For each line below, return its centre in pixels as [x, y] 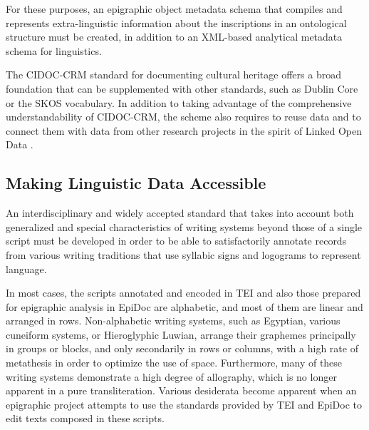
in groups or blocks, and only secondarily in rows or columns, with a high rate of [182, 348]
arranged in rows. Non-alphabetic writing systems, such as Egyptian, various [173, 321]
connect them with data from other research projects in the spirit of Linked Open [184, 130]
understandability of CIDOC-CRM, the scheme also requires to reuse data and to [183, 117]
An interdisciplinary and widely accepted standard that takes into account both [180, 213]
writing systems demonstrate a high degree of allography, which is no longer [171, 376]
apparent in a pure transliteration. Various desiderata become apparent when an [181, 390]
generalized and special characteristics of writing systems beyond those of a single [184, 226]
